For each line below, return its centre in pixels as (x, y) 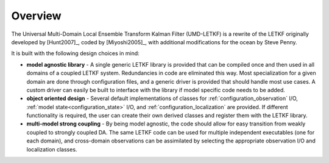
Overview (36, 16)
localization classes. (52, 149)
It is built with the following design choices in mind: (75, 53)
